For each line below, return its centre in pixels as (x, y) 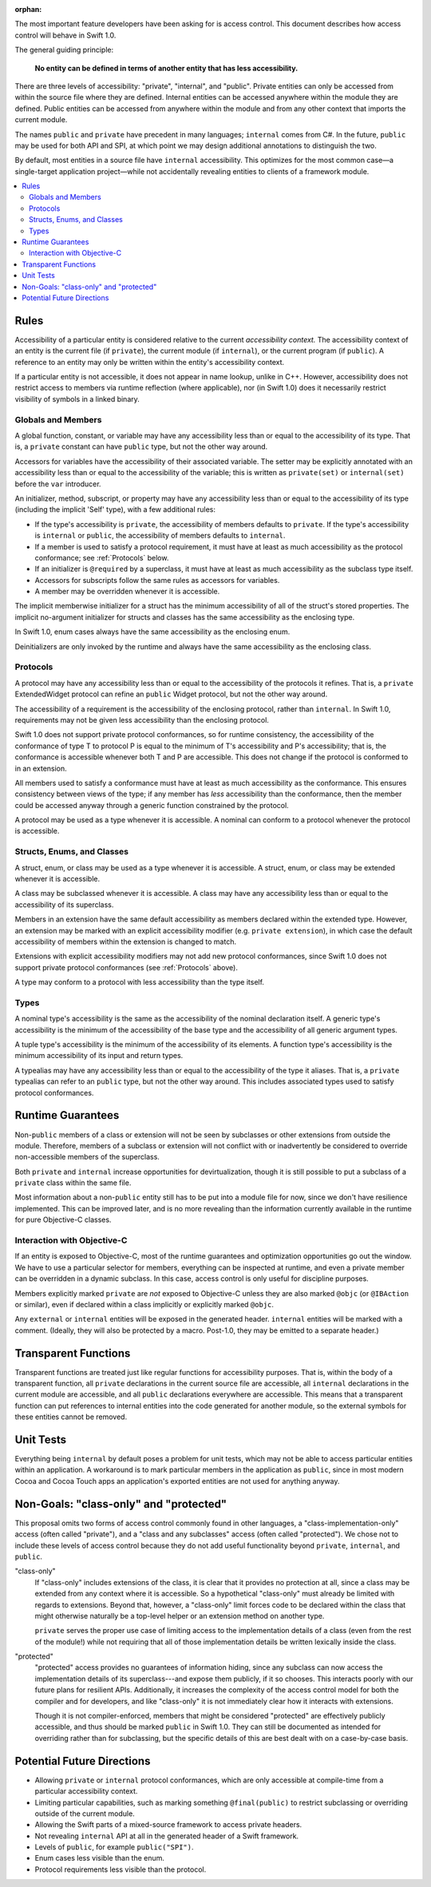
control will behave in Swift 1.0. (65, 35)
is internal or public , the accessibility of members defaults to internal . (160, 536)
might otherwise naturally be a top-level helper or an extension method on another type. (180, 1615)
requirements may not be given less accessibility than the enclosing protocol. (142, 720)
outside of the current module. (85, 1814)
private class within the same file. (73, 1183)
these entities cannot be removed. (71, 1417)
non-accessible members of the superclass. (87, 1157)
